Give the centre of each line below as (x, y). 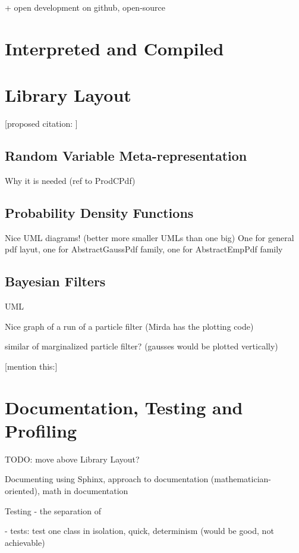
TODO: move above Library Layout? (72, 459)
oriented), (22, 490)
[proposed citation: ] (41, 124)
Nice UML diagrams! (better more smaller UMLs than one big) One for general (149, 237)
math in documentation (85, 490)
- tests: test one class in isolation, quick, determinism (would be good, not (139, 531)
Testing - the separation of (53, 510)
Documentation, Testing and (124, 407)
